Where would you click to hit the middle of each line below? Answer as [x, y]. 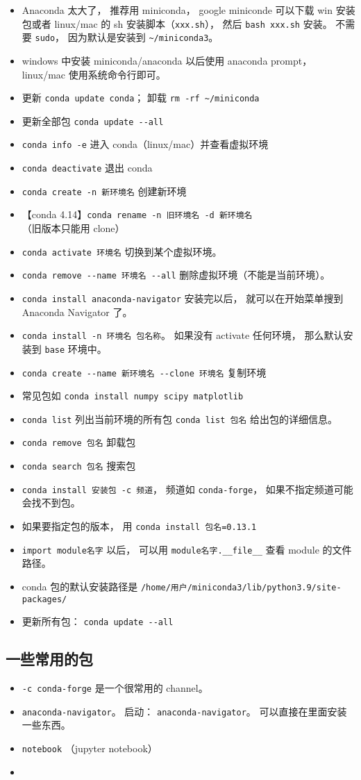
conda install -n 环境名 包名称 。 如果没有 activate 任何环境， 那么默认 [183, 335]
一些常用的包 [49, 659]
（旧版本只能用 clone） [73, 228]
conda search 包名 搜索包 [79, 466]
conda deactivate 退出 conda [87, 168]
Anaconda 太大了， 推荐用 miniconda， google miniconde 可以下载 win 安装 [188, 10]
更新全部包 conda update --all [93, 121]
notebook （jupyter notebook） [90, 748]
